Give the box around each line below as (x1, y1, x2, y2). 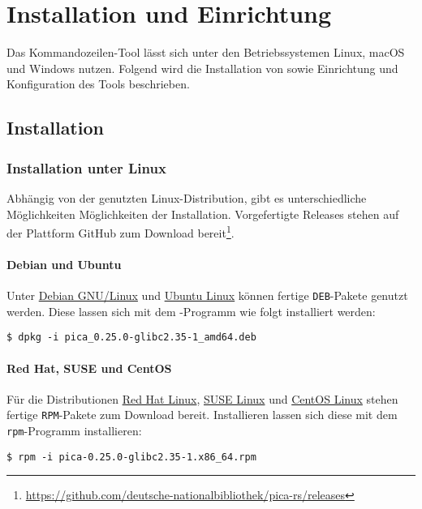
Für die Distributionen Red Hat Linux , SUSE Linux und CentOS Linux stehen (6, 390, 398, 407)
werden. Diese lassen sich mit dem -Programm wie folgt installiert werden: (6, 302, 376, 319)
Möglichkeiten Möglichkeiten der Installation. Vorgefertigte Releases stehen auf (6, 205, 399, 222)
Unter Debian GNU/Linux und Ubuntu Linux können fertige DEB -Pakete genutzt (6, 287, 408, 304)
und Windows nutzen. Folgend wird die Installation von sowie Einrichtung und (6, 59, 398, 76)
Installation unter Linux (6, 157, 166, 178)
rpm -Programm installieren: (6, 422, 142, 439)
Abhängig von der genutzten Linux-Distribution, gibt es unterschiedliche (6, 189, 367, 206)
